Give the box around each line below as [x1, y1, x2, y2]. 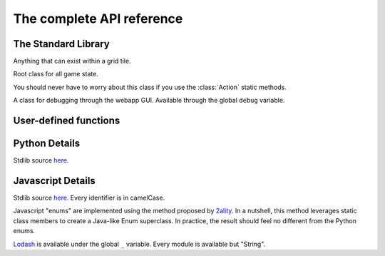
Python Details [13, 138, 81, 150]
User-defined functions [13, 115, 120, 127]
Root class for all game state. [13, 70, 99, 78]
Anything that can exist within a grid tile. [13, 57, 131, 66]
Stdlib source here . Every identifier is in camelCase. [13, 193, 165, 203]
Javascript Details [13, 175, 96, 187]
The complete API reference [13, 11, 183, 26]
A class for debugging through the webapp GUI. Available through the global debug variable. [13, 96, 285, 105]
